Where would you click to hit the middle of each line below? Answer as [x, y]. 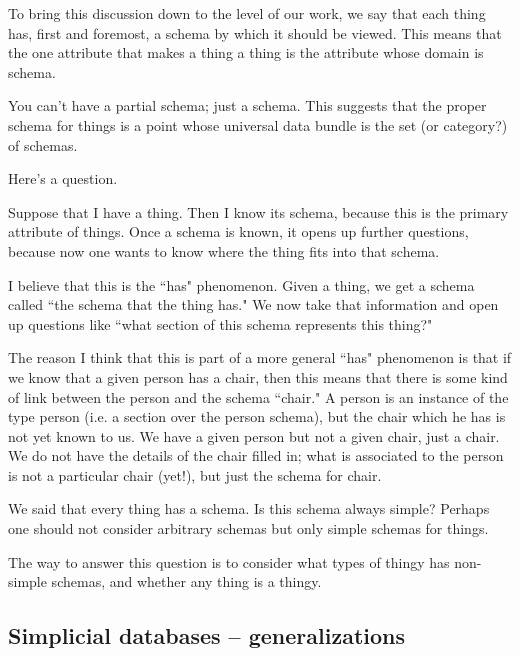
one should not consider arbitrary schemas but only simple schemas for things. [248, 528]
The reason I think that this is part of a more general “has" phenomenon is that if [260, 357]
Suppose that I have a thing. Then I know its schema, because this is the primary [258, 211]
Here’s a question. [63, 178]
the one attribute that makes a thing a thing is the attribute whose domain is [246, 52]
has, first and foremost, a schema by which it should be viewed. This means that [255, 32]
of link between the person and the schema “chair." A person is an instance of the [258, 396]
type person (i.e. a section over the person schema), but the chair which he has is [257, 416]
